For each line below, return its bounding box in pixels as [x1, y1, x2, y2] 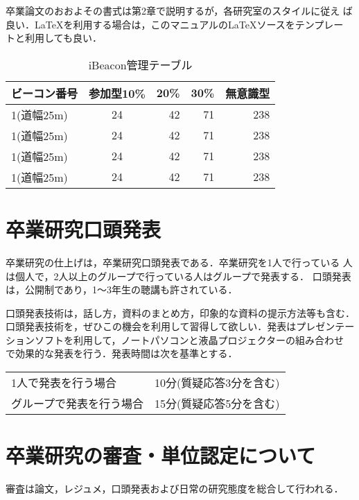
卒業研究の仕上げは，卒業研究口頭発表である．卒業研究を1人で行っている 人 [6, 255, 353, 269]
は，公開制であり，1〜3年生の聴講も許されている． [6, 282, 238, 297]
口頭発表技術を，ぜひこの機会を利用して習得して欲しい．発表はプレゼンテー [6, 319, 355, 334]
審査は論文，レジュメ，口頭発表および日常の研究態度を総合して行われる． [6, 481, 344, 496]
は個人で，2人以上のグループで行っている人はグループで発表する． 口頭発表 [6, 268, 351, 283]
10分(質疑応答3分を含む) [155, 374, 280, 391]
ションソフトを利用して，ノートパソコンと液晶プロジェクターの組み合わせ [6, 332, 344, 347]
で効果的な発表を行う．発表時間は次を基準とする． [6, 346, 238, 361]
